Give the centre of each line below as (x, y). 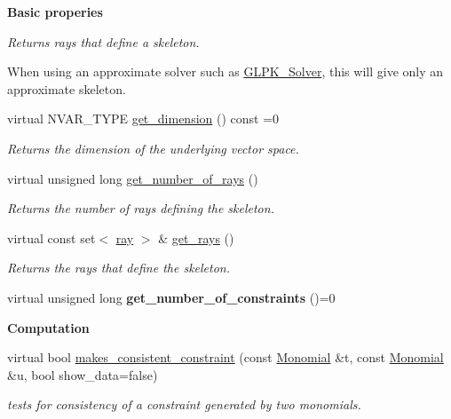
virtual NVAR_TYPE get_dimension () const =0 (143, 119)
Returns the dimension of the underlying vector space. (153, 148)
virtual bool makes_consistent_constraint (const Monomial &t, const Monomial (225, 357)
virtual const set (51, 237)
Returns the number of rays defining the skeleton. (141, 208)
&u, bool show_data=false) (83, 374)
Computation (48, 327)
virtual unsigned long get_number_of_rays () (133, 178)
